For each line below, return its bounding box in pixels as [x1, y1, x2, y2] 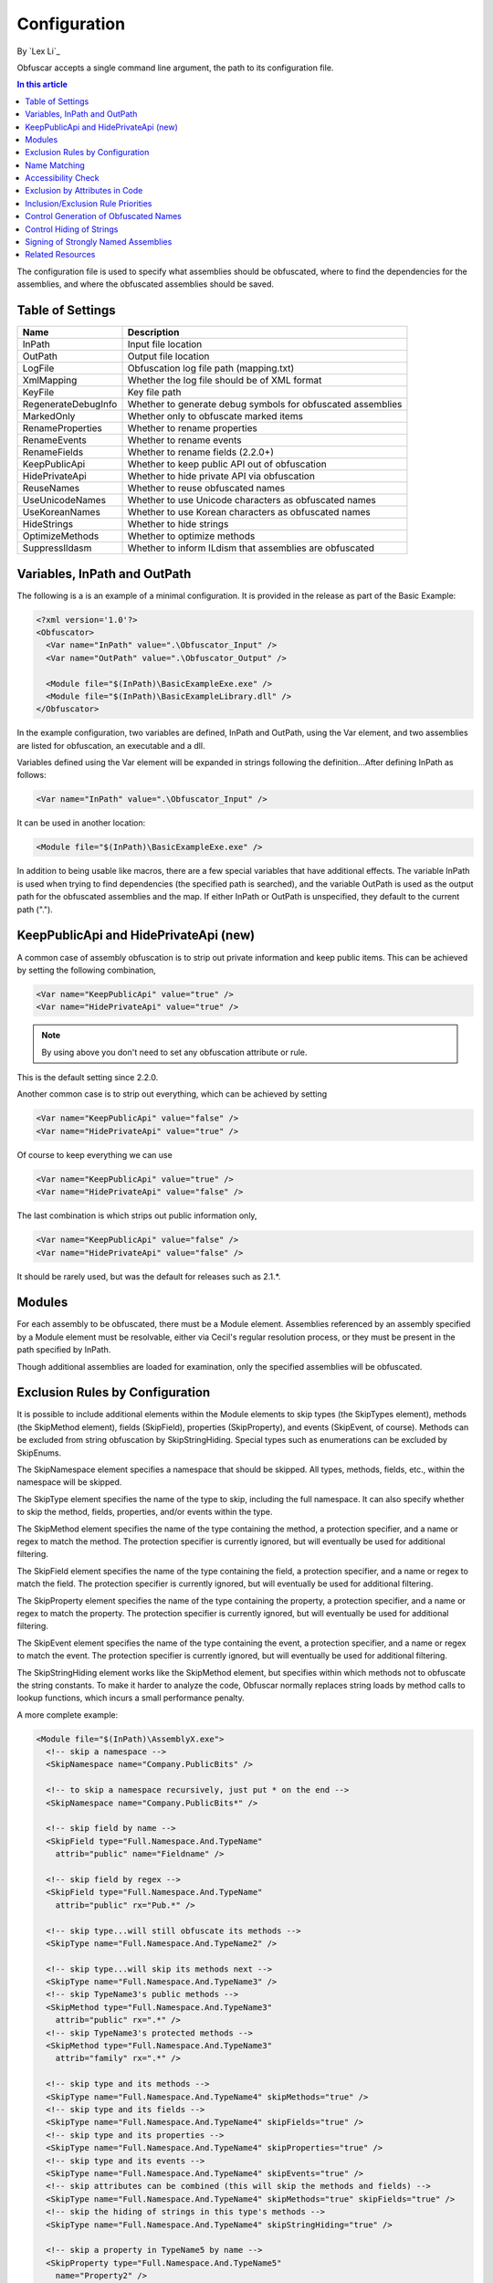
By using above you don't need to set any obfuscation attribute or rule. [41, 1047, 308, 1057]
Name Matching [25, 160, 86, 171]
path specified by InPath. [16, 1344, 111, 1355]
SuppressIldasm [22, 542, 92, 554]
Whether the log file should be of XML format [127, 374, 322, 387]
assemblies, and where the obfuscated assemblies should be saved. [16, 279, 274, 289]
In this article [16, 79, 68, 90]
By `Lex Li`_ [16, 46, 61, 57]
